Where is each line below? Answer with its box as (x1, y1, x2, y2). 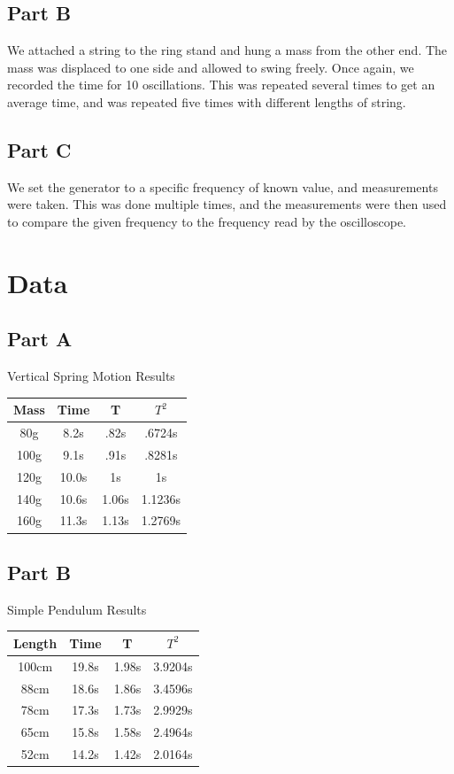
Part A (7, 325, 73, 352)
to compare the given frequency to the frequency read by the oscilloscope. (7, 212, 407, 230)
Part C (7, 135, 72, 163)
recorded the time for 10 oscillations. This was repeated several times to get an (7, 75, 435, 94)
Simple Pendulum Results (7, 600, 147, 618)
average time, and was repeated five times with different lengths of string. (7, 92, 406, 111)
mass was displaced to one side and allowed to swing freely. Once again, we (7, 58, 414, 76)
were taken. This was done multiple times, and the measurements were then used (7, 195, 447, 213)
